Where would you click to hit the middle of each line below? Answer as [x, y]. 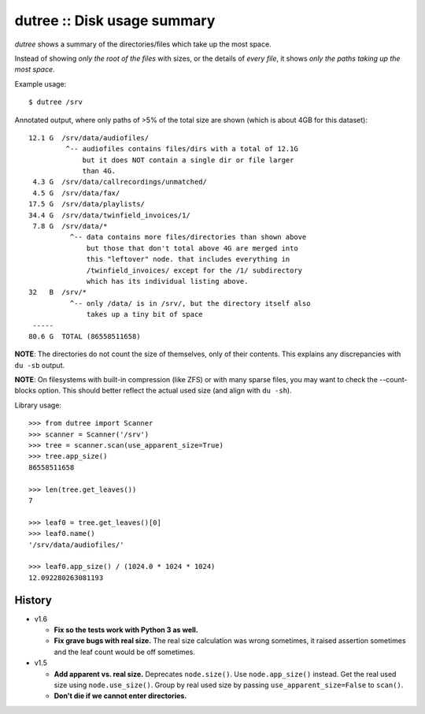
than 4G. [99, 171]
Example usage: [41, 84]
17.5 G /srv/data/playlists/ [87, 204]
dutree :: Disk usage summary [115, 20]
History [33, 600]
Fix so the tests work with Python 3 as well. [126, 630]
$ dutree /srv [55, 102]
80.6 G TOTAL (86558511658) [85, 336]
